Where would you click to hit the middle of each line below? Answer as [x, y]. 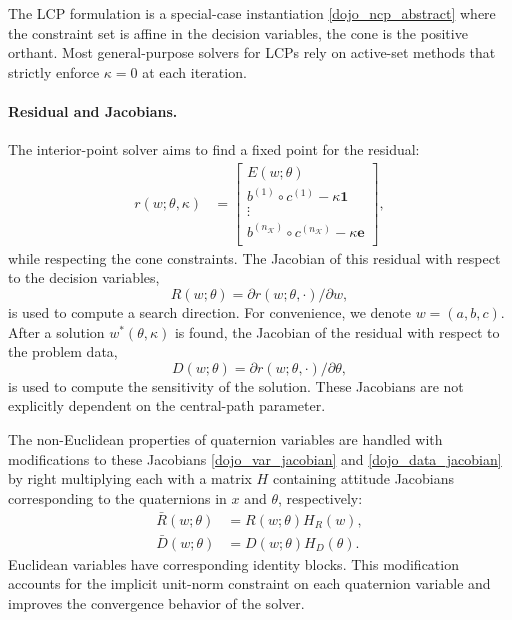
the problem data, [63, 351]
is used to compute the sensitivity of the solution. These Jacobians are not [236, 385]
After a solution [56, 331]
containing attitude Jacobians [363, 478]
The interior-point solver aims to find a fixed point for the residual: [214, 149]
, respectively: [320, 497]
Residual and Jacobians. [93, 110]
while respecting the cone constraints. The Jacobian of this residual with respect [254, 257]
